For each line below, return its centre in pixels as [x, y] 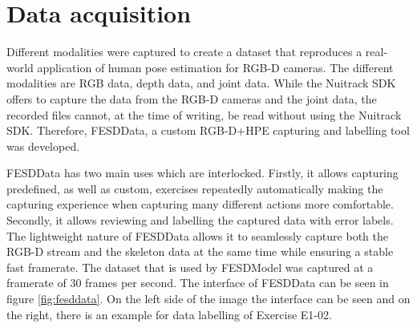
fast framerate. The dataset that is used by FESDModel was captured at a [190, 267]
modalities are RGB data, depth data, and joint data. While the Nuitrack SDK [201, 83]
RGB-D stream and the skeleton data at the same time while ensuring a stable [200, 251]
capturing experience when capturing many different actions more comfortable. [200, 204]
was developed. [43, 146]
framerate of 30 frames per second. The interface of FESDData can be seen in [198, 283]
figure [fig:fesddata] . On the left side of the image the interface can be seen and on [208, 299]
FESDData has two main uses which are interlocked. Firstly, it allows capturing [202, 173]
